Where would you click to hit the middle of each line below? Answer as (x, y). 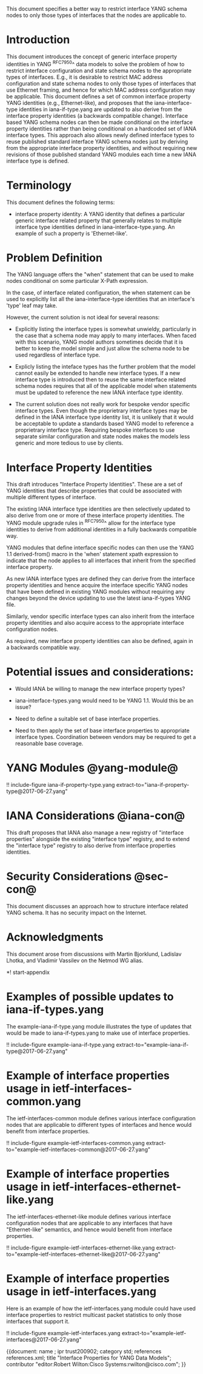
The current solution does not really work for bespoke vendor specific (102, 404)
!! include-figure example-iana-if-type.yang (61, 1044)
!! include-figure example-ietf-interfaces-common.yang (75, 1143)
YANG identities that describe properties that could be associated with (94, 491)
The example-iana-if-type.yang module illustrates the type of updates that (99, 1026)
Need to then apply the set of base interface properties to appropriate (102, 730)
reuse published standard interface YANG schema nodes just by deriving (97, 141)
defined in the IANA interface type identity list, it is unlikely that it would (104, 417)
